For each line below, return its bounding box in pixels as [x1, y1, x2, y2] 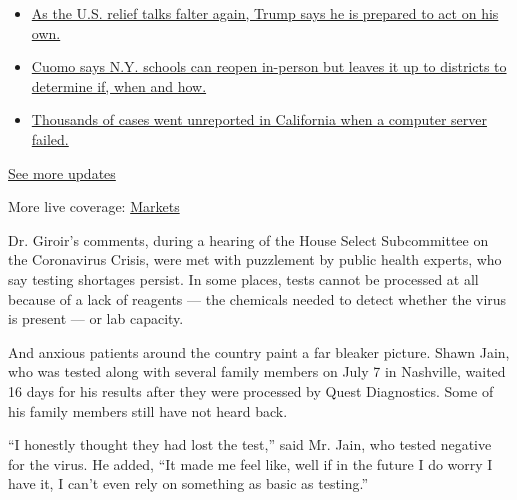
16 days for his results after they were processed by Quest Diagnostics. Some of [8, 380, 494, 401]
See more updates [8, 162, 116, 183]
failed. [31, 128, 69, 149]
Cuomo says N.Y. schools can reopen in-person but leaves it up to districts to [31, 56, 507, 77]
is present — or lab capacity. [8, 308, 184, 329]
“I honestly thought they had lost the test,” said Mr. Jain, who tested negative [8, 434, 492, 455]
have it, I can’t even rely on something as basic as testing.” [8, 473, 369, 494]
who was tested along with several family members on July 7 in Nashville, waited [8, 361, 506, 382]
